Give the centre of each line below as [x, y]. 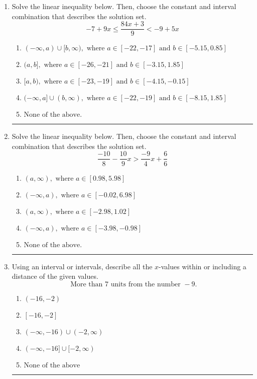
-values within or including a [203, 266]
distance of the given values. [55, 276]
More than [87, 284]
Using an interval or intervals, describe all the [82, 266]
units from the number [146, 284]
